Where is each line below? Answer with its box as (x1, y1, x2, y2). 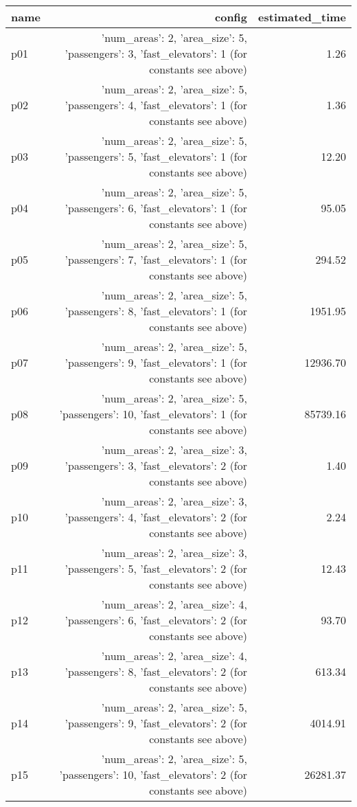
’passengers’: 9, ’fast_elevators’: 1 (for (65, 354, 248, 370)
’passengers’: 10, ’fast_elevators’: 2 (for (59, 766, 248, 782)
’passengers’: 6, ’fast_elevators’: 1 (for (65, 200, 248, 216)
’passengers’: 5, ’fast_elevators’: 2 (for (65, 560, 248, 576)
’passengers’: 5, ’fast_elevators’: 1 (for (65, 148, 248, 164)
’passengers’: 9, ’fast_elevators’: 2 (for (65, 715, 248, 731)
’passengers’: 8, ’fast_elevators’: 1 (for (65, 303, 248, 319)
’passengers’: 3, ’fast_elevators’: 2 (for (65, 457, 248, 473)
